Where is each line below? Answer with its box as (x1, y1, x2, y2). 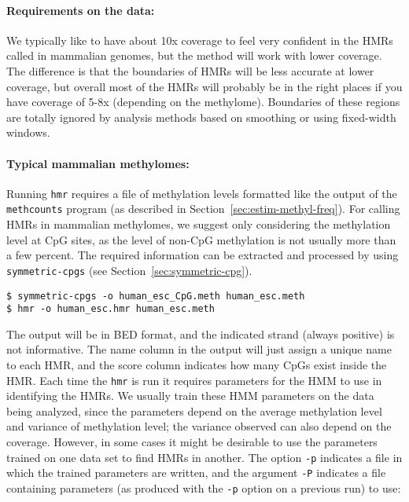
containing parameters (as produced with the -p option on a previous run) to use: (6, 479, 401, 496)
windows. (6, 124, 50, 141)
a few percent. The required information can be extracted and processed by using (6, 247, 399, 263)
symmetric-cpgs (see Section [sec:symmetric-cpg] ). (6, 262, 252, 278)
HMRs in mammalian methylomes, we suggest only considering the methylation (6, 216, 391, 233)
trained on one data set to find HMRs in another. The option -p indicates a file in (6, 449, 403, 465)
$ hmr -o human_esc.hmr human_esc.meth (6, 303, 215, 315)
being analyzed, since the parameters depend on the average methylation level (6, 402, 382, 419)
